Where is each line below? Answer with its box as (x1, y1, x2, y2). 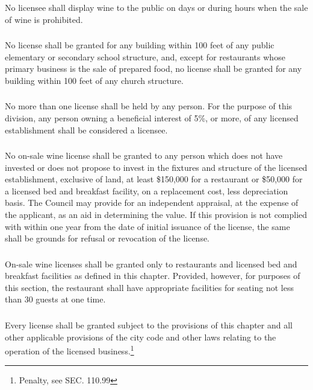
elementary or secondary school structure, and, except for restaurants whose (5, 50, 285, 63)
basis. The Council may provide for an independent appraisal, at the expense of (5, 196, 299, 209)
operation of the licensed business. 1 (5, 343, 134, 357)
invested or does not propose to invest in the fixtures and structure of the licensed (5, 161, 308, 173)
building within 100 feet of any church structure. (5, 74, 184, 86)
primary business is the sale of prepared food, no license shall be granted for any (5, 62, 302, 75)
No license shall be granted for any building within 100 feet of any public (5, 39, 274, 51)
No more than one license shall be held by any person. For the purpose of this (5, 100, 293, 112)
